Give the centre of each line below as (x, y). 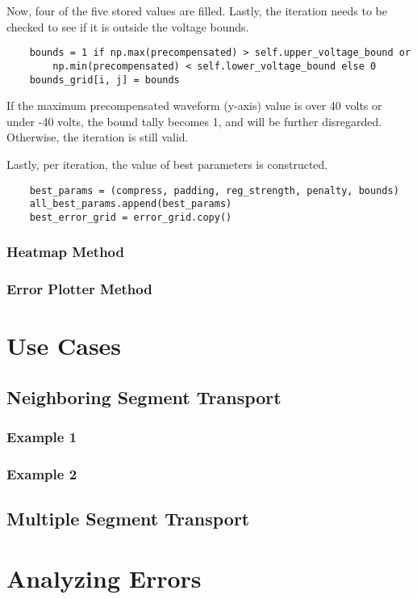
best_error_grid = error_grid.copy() (131, 217)
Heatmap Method (65, 252)
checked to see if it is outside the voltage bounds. (128, 26)
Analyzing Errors (104, 578)
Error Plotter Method (79, 289)
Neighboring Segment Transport (144, 397)
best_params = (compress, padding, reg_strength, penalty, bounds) (214, 190)
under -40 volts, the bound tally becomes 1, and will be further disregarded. (194, 121)
